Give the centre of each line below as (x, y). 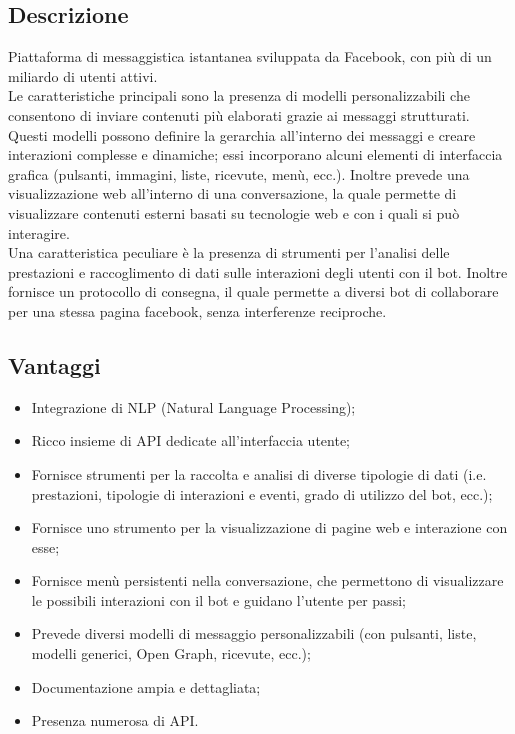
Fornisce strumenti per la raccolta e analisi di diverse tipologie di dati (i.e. (259, 473)
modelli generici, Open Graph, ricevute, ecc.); (171, 653)
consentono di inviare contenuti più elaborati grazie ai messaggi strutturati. (239, 114)
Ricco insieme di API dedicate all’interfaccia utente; (191, 440)
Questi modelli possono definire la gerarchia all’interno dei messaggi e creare (242, 134)
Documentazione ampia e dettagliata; (146, 686)
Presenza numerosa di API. (115, 720)
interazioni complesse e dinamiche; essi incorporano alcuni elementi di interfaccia (255, 154)
